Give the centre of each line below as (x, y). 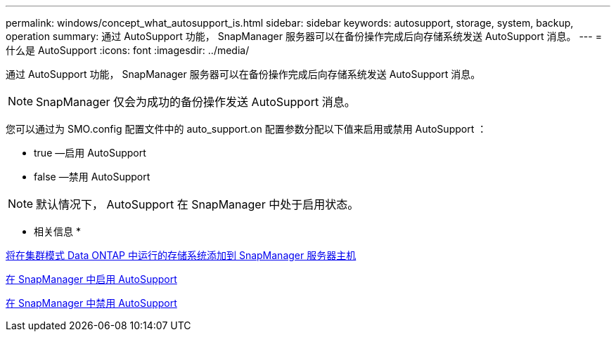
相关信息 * (57, 231)
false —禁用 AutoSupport (92, 177)
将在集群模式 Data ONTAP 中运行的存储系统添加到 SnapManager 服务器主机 (181, 255)
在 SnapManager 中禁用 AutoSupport (91, 303)
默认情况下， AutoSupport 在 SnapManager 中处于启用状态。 (198, 204)
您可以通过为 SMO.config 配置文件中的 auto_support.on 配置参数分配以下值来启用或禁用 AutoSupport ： (246, 129)
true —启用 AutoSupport (90, 153)
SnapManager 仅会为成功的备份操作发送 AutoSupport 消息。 (196, 102)
